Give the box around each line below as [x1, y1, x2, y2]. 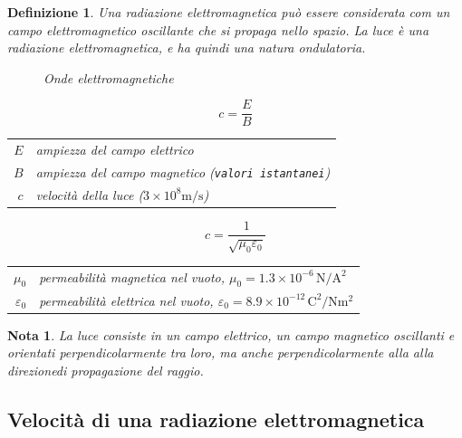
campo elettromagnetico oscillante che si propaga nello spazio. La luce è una [7, 20, 429, 39]
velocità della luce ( [35, 185, 144, 204]
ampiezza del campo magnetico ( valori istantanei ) [35, 163, 331, 182]
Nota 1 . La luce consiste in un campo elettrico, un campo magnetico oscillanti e [7, 325, 455, 344]
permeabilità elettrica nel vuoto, [39, 290, 214, 309]
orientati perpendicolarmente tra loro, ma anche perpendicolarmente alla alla [7, 343, 434, 362]
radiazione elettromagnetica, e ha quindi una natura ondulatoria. [7, 38, 366, 57]
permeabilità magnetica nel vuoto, [39, 267, 226, 286]
